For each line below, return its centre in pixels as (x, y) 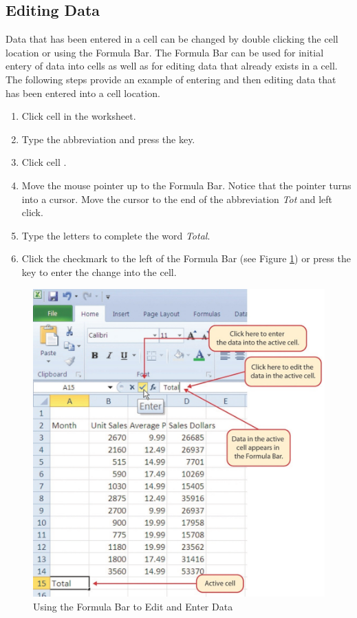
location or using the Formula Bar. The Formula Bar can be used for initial (165, 52)
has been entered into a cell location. (83, 93)
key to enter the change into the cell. (99, 271)
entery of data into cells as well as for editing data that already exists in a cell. (172, 66)
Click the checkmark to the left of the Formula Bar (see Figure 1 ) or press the (186, 258)
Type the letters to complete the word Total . (116, 235)
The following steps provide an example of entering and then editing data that (171, 79)
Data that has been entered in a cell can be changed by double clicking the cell (172, 39)
